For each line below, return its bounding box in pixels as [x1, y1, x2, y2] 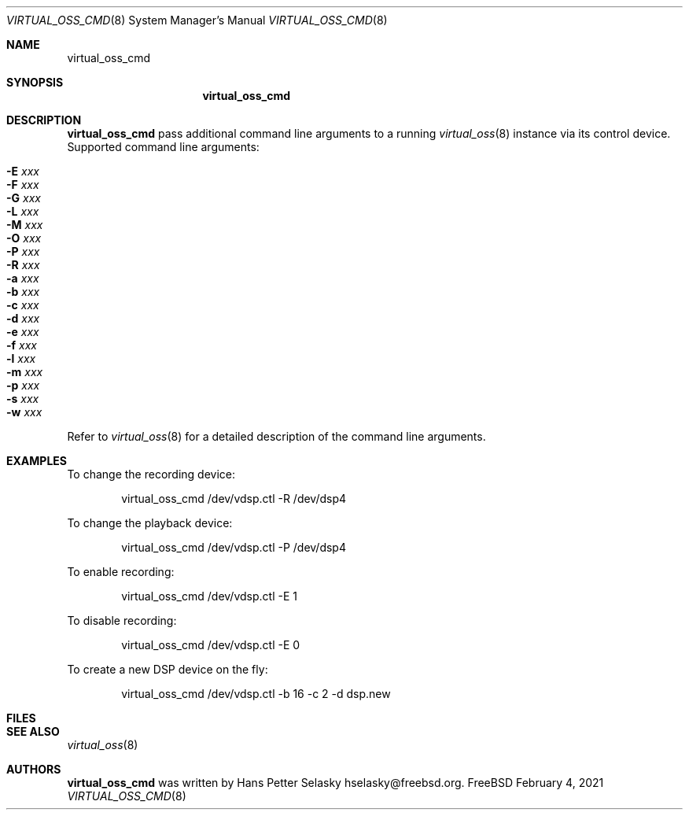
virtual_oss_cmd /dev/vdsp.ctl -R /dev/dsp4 [121, 492, 347, 505]
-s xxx [6, 392, 39, 405]
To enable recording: [67, 565, 175, 578]
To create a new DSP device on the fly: [67, 663, 268, 676]
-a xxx [6, 271, 39, 285]
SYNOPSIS [6, 76, 64, 89]
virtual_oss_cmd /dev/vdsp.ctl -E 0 [121, 638, 300, 652]
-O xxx [6, 231, 42, 245]
